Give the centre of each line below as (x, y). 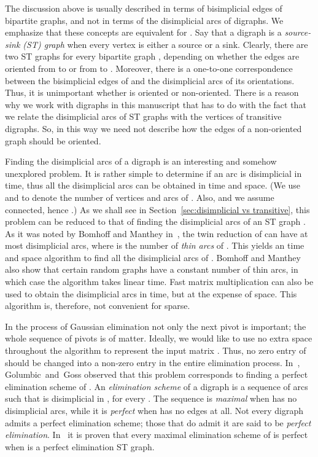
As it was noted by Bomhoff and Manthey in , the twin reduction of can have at (157, 233)
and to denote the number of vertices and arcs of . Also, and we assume (140, 197)
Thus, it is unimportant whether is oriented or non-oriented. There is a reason (152, 92)
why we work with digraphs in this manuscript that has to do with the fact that (156, 104)
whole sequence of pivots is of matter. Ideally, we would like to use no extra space (159, 338)
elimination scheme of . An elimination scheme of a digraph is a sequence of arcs (157, 386)
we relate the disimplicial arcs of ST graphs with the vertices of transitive (143, 116)
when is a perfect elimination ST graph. (80, 446)
